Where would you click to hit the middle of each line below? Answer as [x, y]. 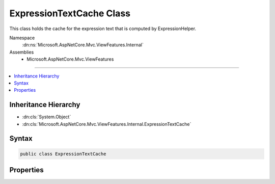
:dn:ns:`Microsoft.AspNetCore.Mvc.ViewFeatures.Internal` [83, 45]
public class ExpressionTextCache [63, 154]
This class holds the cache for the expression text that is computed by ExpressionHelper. [103, 29]
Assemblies [22, 52]
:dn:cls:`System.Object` [47, 117]
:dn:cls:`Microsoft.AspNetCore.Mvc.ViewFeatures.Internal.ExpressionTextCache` [107, 124]
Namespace [22, 38]
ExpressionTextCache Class [70, 13]
